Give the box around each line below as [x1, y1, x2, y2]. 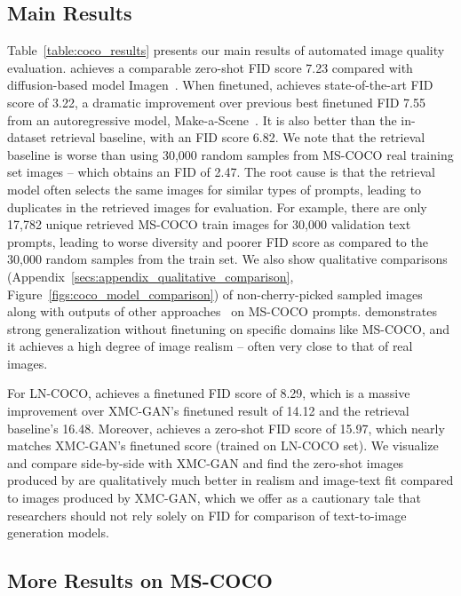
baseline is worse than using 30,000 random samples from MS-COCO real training [7, 145, 454, 163]
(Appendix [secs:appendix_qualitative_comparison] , [7, 266, 294, 285]
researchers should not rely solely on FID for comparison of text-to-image [7, 505, 407, 524]
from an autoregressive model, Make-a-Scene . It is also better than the [7, 110, 397, 129]
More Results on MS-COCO [7, 567, 273, 594]
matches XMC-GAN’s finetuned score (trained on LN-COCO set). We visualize [7, 436, 439, 455]
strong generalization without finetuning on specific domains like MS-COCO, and [7, 319, 450, 338]
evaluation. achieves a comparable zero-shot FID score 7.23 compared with [7, 58, 413, 76]
